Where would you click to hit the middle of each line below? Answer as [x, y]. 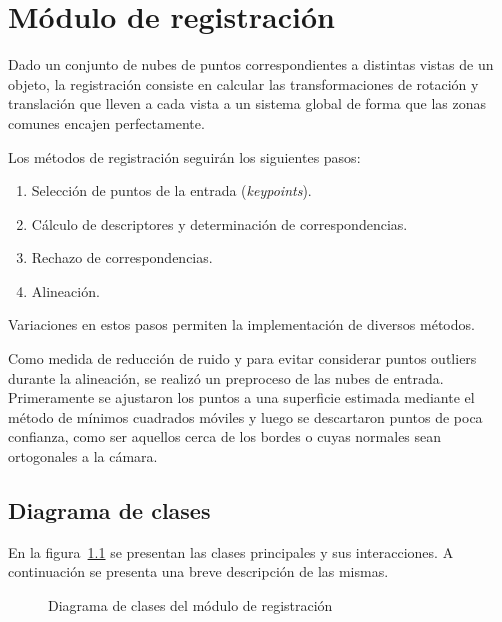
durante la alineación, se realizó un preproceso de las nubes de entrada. [226, 377]
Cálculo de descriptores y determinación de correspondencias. [219, 223]
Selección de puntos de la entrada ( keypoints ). [171, 190]
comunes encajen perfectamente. [106, 122]
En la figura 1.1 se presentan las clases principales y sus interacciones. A [231, 551]
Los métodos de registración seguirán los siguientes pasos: [184, 156]
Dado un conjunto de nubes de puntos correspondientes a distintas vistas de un [251, 64]
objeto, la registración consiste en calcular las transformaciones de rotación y [243, 83]
